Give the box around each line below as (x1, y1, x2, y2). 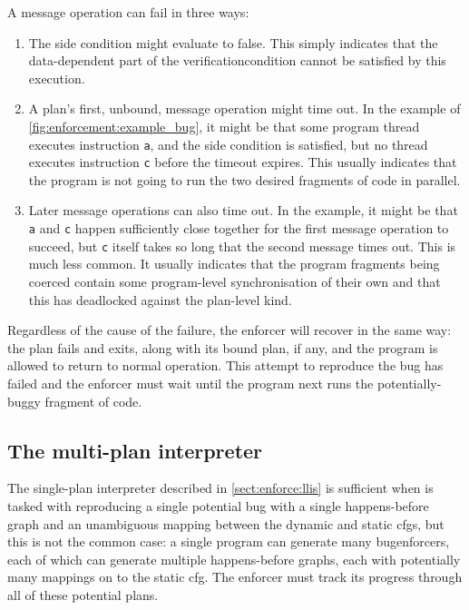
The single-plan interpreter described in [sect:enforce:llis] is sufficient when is (7, 478, 434, 497)
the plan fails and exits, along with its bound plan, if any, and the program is (7, 338, 438, 357)
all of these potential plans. (7, 585, 159, 604)
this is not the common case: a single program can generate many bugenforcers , (7, 532, 450, 551)
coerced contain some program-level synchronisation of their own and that (28, 271, 441, 290)
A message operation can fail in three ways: (7, 3, 249, 21)
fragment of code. (44, 391, 142, 410)
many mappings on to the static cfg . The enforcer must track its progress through (7, 567, 463, 586)
